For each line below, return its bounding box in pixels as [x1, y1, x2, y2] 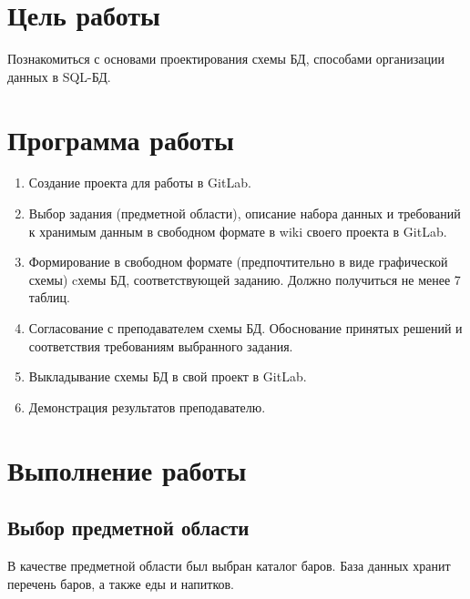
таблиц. [28, 288, 70, 307]
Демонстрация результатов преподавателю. [28, 397, 266, 416]
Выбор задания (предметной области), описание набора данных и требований [28, 204, 461, 223]
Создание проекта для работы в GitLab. [28, 173, 251, 192]
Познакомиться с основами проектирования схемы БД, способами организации [7, 49, 444, 68]
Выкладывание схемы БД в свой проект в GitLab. [28, 367, 307, 386]
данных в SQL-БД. [7, 66, 111, 86]
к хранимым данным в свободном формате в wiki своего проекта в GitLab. [28, 221, 447, 240]
